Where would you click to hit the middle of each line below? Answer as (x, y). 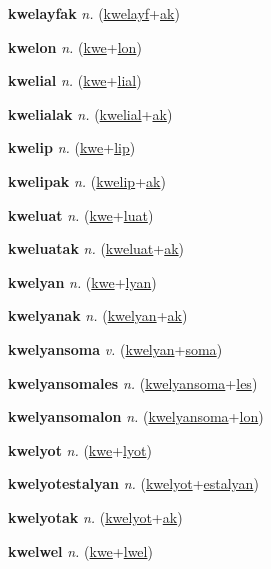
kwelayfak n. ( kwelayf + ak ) (94, 13)
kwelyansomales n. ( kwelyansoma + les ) (133, 382)
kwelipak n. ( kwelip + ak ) (87, 180)
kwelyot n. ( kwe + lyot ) (80, 449)
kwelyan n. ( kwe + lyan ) (82, 281)
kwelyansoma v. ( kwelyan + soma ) (115, 348)
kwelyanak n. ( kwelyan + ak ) (98, 315)
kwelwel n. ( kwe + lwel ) (80, 550)
